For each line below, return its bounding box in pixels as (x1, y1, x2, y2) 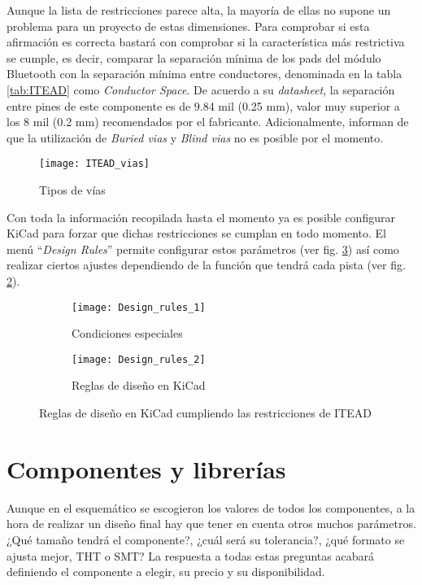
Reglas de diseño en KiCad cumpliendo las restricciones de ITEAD (39, 404, 372, 421)
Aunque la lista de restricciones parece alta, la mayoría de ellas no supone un (7, 2, 391, 18)
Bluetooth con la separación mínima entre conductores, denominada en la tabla (7, 65, 402, 82)
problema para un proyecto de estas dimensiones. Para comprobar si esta (7, 17, 370, 34)
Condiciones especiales (72, 325, 183, 342)
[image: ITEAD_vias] (39, 158, 150, 170)
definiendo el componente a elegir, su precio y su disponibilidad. (7, 563, 325, 580)
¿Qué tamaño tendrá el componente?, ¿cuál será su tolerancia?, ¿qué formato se (7, 530, 405, 548)
